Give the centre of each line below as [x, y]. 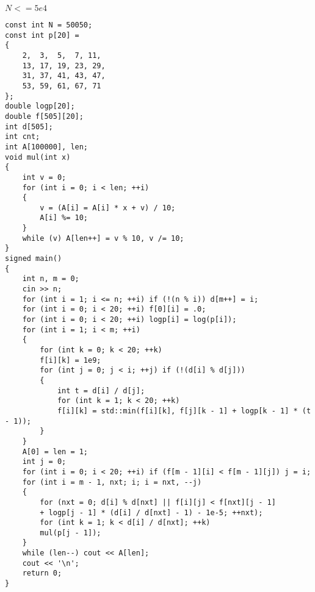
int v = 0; [44, 177]
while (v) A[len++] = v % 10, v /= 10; [103, 238]
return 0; [42, 573]
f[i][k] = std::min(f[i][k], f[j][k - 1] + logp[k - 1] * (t [184, 411]
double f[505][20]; [44, 116]
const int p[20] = [42, 35]
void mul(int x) [38, 157]
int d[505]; [29, 127]
